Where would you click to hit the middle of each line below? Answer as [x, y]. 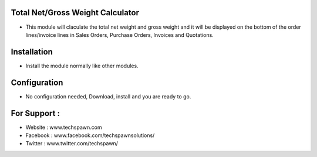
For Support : [35, 113]
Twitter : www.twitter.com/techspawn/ [72, 144]
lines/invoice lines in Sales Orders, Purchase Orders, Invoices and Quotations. [119, 35]
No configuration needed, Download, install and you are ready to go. [108, 96]
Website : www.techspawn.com [64, 127]
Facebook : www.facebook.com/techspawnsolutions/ [90, 135]
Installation [32, 52]
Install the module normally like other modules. [82, 66]
